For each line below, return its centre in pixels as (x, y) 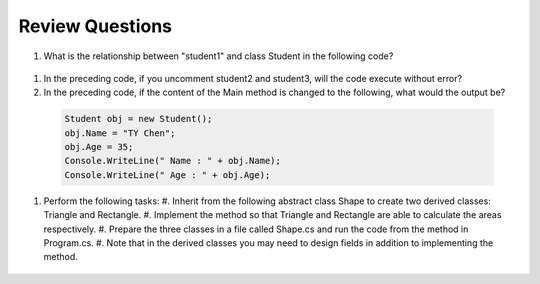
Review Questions (95, 26)
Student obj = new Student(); (138, 119)
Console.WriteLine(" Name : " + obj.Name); (173, 161)
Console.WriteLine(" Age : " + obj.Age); (167, 174)
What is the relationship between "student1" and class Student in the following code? (218, 56)
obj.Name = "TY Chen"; (120, 133)
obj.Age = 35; (99, 147)
